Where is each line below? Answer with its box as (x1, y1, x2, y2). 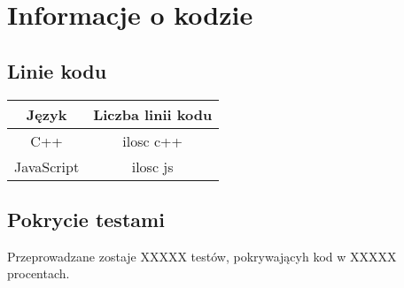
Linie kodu (7, 57, 107, 84)
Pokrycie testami (7, 205, 165, 232)
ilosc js (131, 155, 174, 177)
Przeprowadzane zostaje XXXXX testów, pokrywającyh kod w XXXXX (7, 246, 397, 265)
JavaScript (14, 155, 80, 177)
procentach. (7, 264, 70, 283)
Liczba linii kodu (93, 103, 213, 125)
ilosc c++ (122, 130, 183, 151)
